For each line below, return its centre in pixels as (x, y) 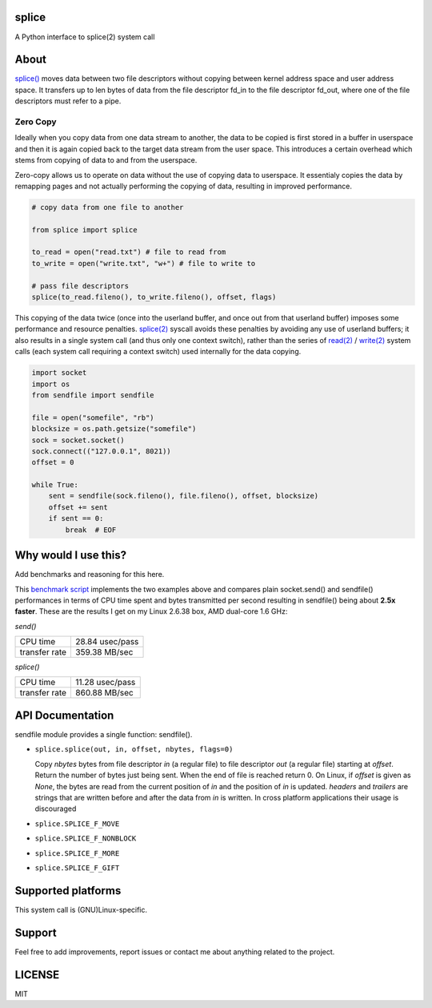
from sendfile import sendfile (93, 395)
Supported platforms (68, 891)
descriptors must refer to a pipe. (68, 101)
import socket (59, 373)
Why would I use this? (71, 556)
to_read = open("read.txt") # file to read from (129, 252)
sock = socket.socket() (78, 440)
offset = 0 (53, 462)
